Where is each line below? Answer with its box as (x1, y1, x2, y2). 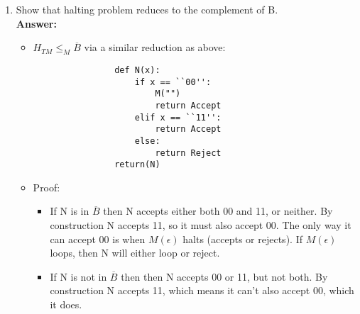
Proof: (33, 179, 60, 194)
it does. (50, 297, 82, 312)
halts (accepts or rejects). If (182, 231, 302, 246)
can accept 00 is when (50, 231, 146, 246)
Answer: (16, 16, 57, 30)
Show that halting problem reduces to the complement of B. (16, 2, 278, 16)
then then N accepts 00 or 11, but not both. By (121, 269, 328, 284)
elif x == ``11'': (134, 112, 222, 123)
